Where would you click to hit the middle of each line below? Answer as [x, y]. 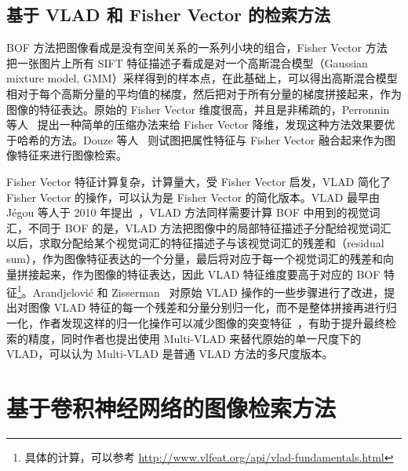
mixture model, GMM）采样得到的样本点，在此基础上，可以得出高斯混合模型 [202, 78]
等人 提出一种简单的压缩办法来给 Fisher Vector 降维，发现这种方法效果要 [195, 124]
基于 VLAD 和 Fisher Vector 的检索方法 [169, 15]
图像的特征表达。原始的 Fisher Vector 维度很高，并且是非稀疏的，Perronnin [198, 109]
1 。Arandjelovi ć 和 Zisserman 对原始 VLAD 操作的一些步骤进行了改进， [201, 291]
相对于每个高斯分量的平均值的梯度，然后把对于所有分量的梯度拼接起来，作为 [204, 93]
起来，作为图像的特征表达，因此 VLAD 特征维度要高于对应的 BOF [209, 274]
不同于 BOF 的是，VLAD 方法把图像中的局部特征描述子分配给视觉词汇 [209, 227]
